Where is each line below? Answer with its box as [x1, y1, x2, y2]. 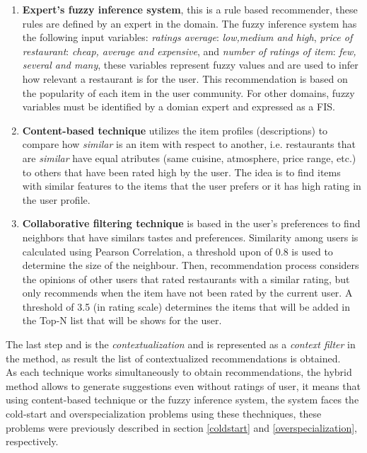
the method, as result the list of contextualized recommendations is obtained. [6, 350, 341, 365]
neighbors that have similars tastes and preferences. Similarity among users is [22, 229, 359, 244]
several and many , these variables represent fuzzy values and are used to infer [22, 57, 359, 72]
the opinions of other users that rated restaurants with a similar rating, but [22, 271, 350, 286]
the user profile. [22, 192, 91, 207]
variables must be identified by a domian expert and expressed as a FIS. [22, 99, 335, 114]
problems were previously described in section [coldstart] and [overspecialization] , [6, 420, 357, 435]
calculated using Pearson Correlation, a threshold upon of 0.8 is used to [22, 243, 333, 258]
